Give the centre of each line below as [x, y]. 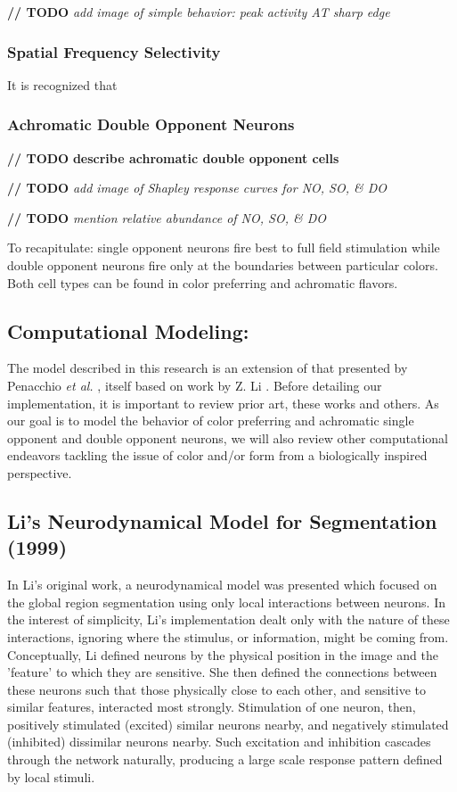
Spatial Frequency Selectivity [114, 51]
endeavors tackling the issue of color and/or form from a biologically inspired [217, 455]
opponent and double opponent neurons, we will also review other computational [228, 437]
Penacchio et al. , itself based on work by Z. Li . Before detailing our [195, 385]
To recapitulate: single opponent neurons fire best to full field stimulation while [224, 247]
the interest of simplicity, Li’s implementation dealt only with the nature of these [228, 619]
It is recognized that [62, 84]
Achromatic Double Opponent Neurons [151, 124]
